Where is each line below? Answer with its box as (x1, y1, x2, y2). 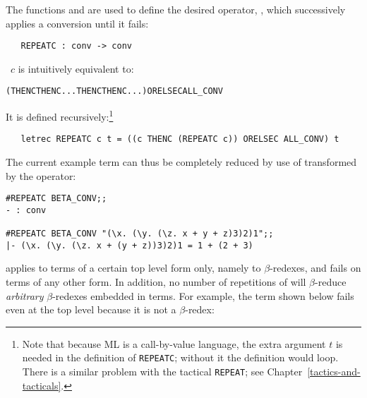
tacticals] (22, 378, 61, 392)
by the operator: (6, 168, 76, 183)
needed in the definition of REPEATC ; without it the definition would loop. (22, 350, 339, 365)
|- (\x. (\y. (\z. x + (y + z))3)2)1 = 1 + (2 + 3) (6, 240, 253, 251)
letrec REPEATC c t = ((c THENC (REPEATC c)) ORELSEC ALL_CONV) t (20, 134, 339, 145)
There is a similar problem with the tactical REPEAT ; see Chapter (22, 364, 303, 379)
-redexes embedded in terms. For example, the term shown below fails (52, 288, 354, 303)
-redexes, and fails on (270, 260, 361, 275)
